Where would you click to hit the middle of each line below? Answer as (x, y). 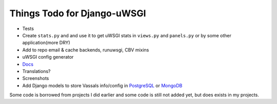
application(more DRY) (46, 43)
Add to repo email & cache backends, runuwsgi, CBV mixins (86, 50)
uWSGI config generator (48, 57)
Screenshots (36, 79)
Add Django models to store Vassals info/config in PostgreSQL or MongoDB (102, 85)
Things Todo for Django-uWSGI (78, 13)
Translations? (36, 71)
